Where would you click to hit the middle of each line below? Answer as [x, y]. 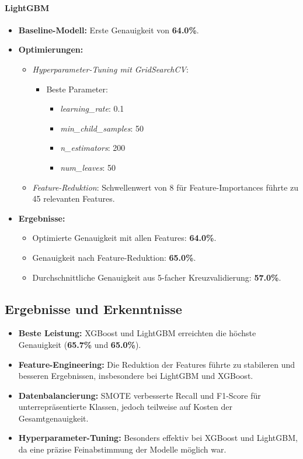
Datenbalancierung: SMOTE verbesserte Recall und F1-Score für [140, 395]
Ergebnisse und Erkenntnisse [93, 308]
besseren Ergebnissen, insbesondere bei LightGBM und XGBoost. [136, 376]
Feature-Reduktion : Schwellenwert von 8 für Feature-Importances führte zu [166, 187]
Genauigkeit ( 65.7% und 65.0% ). [80, 344]
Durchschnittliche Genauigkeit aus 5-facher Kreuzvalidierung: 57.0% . [157, 277]
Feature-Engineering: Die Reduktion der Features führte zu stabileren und [157, 364]
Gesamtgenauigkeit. [53, 418]
